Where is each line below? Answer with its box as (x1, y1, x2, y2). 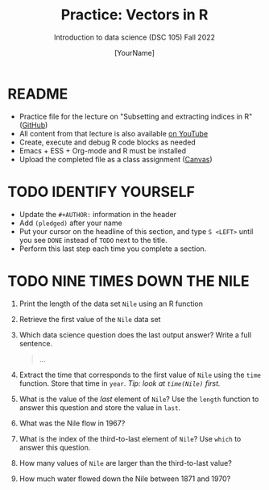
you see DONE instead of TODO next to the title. (19, 235, 168, 245)
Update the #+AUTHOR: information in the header (19, 209, 177, 219)
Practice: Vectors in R (60, 6, 209, 24)
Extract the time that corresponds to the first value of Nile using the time (19, 370, 261, 379)
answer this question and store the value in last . (19, 402, 181, 413)
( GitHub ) (19, 119, 48, 130)
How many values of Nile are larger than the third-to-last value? (19, 458, 233, 467)
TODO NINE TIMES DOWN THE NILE (7, 272, 250, 290)
